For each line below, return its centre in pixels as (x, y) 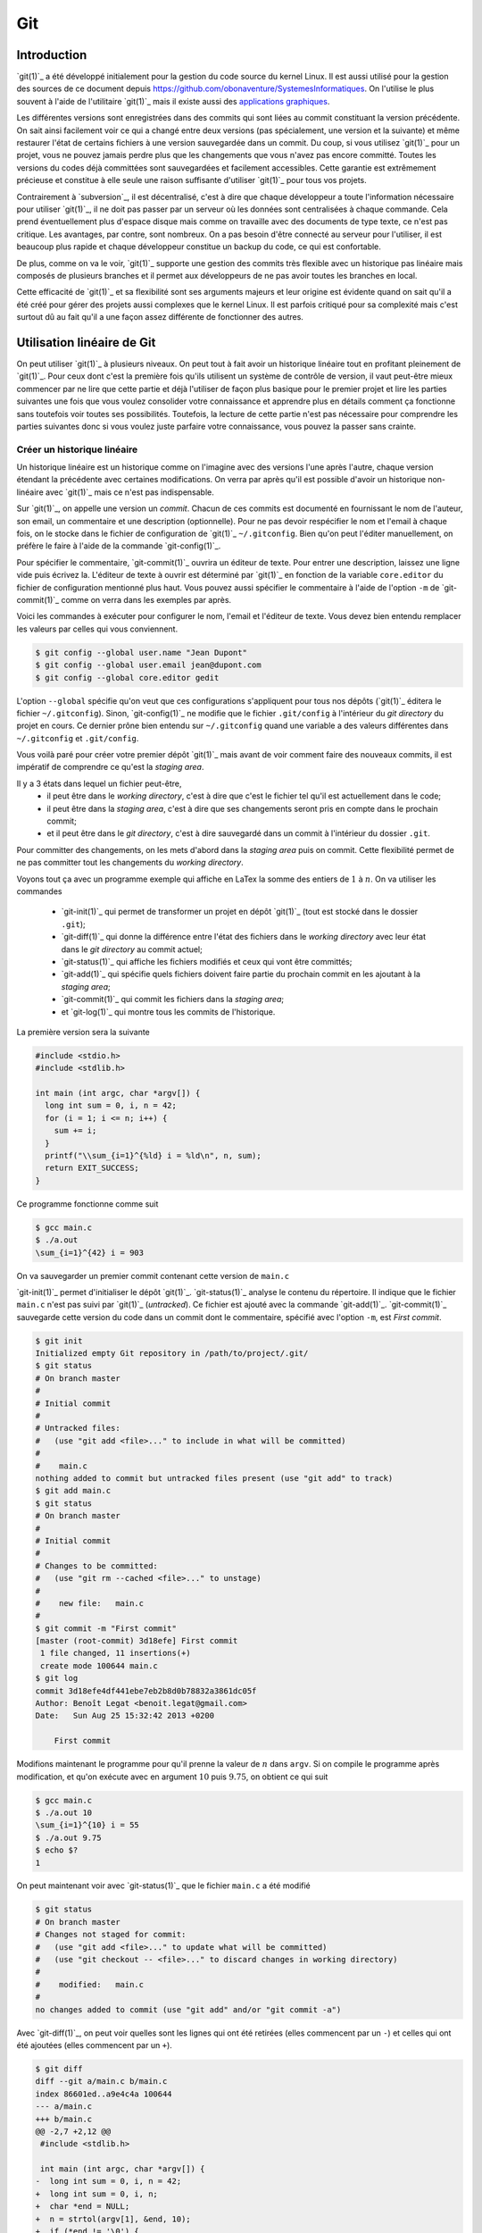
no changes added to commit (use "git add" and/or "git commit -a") (188, 2009)
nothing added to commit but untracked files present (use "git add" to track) (214, 1478)
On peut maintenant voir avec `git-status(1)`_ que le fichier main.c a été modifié (164, 1886)
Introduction (52, 55)
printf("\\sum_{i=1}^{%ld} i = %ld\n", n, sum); (154, 1156)
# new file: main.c (90, 1603)
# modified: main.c (90, 1984)
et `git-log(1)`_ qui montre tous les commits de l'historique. (168, 1012)
